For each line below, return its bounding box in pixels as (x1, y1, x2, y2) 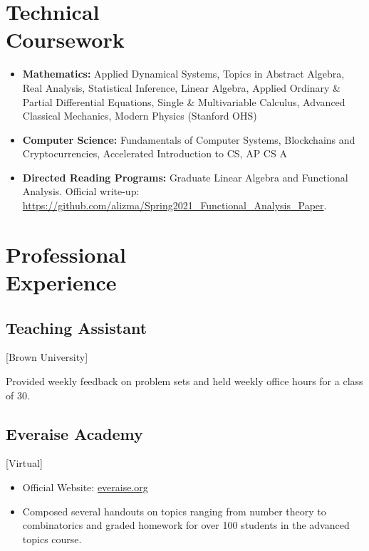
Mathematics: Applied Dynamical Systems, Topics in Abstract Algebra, (22, 66, 345, 81)
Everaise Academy (6, 422, 143, 444)
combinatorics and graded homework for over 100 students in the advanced (22, 518, 350, 532)
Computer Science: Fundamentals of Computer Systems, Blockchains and (22, 132, 355, 147)
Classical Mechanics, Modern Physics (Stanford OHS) (22, 108, 257, 123)
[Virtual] (6, 456, 43, 471)
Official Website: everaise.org (22, 480, 148, 494)
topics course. (22, 531, 82, 546)
